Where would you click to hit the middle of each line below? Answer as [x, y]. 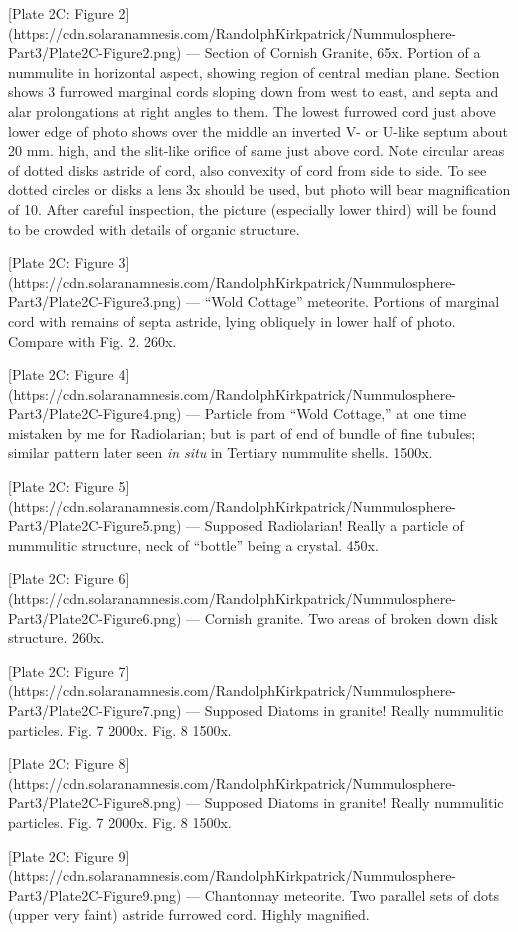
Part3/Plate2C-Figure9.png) [95, 894]
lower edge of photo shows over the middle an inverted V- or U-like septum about [258, 130]
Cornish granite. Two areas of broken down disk [351, 617]
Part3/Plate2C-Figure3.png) [95, 301]
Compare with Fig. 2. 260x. [92, 340]
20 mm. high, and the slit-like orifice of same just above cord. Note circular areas [256, 150]
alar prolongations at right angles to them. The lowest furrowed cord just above [252, 110]
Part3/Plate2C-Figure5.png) [95, 525]
